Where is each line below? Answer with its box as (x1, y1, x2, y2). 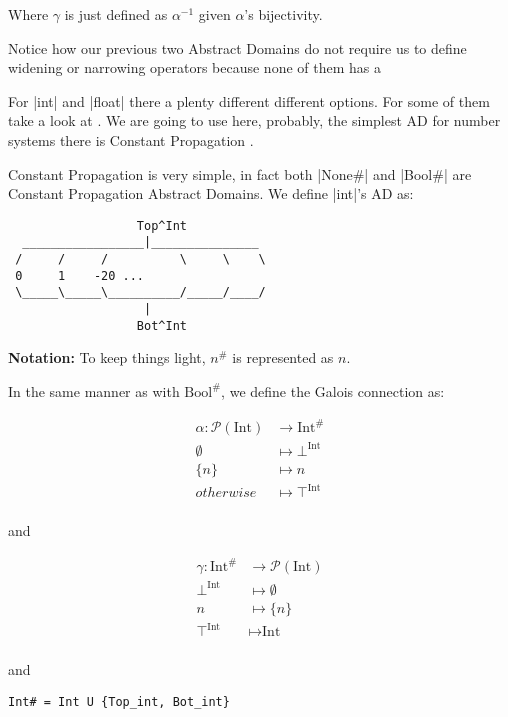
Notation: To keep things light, (8, 347, 206, 368)
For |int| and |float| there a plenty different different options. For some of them (8, 90, 490, 111)
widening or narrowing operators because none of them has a (8, 57, 381, 78)
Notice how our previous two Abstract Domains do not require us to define (8, 37, 467, 58)
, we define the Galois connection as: (221, 380, 445, 401)
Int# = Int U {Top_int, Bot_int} (8, 695, 230, 710)
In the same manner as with (8, 380, 180, 401)
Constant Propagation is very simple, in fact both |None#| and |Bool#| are (8, 163, 472, 184)
